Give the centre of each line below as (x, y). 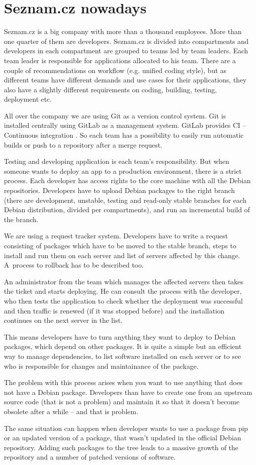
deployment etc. (28, 99)
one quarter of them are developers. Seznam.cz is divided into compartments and (126, 41)
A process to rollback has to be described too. (74, 265)
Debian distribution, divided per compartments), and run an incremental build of (127, 210)
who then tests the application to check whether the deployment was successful (124, 300)
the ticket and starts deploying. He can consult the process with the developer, (123, 291)
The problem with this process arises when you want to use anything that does (123, 382)
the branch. (21, 219)
